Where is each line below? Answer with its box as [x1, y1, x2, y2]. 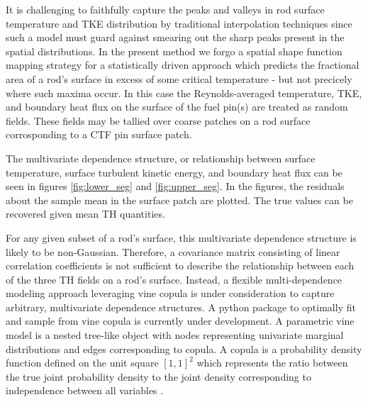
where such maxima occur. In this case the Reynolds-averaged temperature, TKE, [6, 85, 362, 100]
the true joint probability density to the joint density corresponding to [6, 369, 311, 384]
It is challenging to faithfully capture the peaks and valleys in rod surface [6, 2, 325, 16]
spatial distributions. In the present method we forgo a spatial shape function [6, 43, 342, 58]
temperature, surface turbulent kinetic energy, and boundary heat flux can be [6, 164, 342, 179]
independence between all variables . [6, 383, 164, 398]
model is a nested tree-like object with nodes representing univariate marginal [6, 328, 344, 342]
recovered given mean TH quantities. [6, 206, 165, 221]
